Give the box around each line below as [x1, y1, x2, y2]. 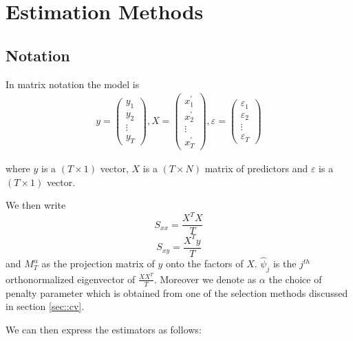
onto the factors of [166, 256, 244, 271]
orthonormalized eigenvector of [6, 271, 136, 286]
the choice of [268, 271, 322, 286]
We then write [6, 198, 66, 212]
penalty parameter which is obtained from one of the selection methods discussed [6, 285, 348, 300]
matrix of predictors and [204, 161, 308, 175]
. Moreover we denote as [153, 271, 257, 286]
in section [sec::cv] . [6, 299, 85, 313]
